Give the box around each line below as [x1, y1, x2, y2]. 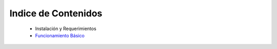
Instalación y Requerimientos [35, 26, 97, 32]
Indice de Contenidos [9, 8, 103, 19]
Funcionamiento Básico [35, 32, 85, 38]
